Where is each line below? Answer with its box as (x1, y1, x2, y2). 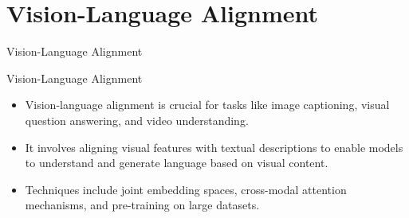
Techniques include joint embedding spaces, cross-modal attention (25, 181, 347, 197)
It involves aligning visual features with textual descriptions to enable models (25, 138, 403, 155)
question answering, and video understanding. (25, 111, 249, 128)
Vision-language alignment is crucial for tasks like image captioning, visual (25, 96, 390, 113)
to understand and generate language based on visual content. (25, 154, 328, 171)
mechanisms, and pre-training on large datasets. (25, 197, 260, 213)
